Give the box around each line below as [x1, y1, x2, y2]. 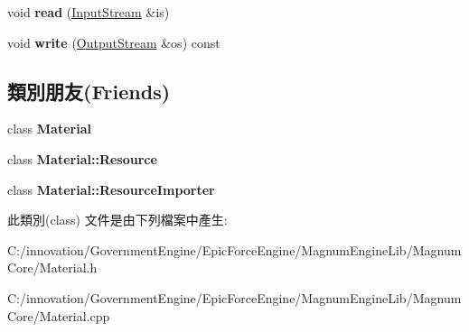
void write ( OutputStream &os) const [7, 32, 220, 51]
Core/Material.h [7, 258, 98, 277]
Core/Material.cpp [7, 306, 110, 325]
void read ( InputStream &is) [7, 3, 170, 21]
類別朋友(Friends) [7, 77, 171, 105]
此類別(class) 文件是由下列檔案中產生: [7, 210, 228, 229]
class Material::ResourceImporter [7, 180, 215, 198]
